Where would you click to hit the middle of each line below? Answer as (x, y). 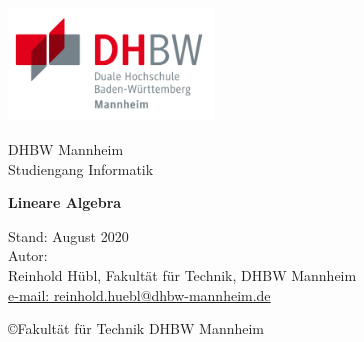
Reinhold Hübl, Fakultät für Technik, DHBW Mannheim (182, 274)
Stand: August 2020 (68, 235)
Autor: (28, 255)
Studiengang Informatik (81, 168)
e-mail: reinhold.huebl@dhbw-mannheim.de (139, 294)
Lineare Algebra (65, 202)
